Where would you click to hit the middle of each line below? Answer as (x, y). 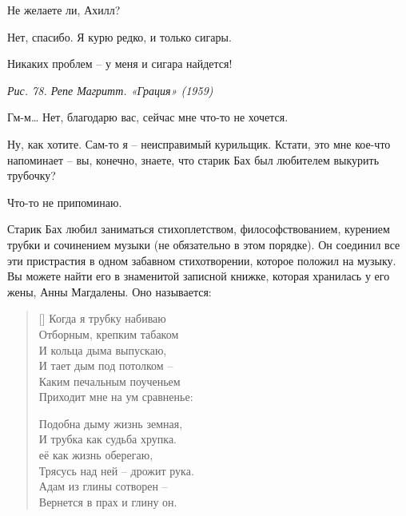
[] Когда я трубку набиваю (102, 318)
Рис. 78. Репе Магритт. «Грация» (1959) (110, 90)
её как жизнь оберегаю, (96, 455)
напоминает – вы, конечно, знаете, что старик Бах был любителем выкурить (193, 159)
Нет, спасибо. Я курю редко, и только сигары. (119, 36)
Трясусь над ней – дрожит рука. (116, 470)
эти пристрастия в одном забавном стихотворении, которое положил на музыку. (202, 260)
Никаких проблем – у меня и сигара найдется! (120, 64)
